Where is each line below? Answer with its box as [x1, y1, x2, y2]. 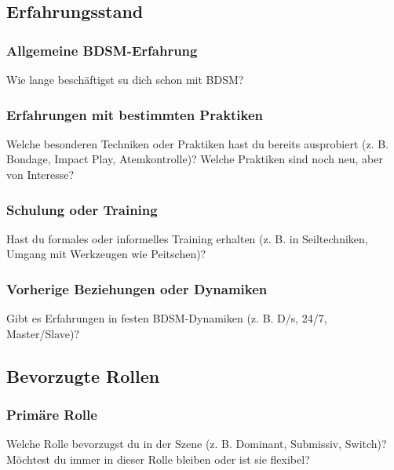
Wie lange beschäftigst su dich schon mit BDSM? [6, 71, 244, 87]
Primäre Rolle [6, 405, 97, 424]
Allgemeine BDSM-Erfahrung [6, 40, 198, 60]
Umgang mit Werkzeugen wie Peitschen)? [6, 246, 206, 262]
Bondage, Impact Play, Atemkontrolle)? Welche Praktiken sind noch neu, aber [6, 151, 383, 167]
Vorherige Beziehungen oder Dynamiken [6, 279, 268, 298]
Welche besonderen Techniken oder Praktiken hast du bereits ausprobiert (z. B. [6, 135, 389, 151]
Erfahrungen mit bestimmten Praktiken [6, 104, 264, 124]
